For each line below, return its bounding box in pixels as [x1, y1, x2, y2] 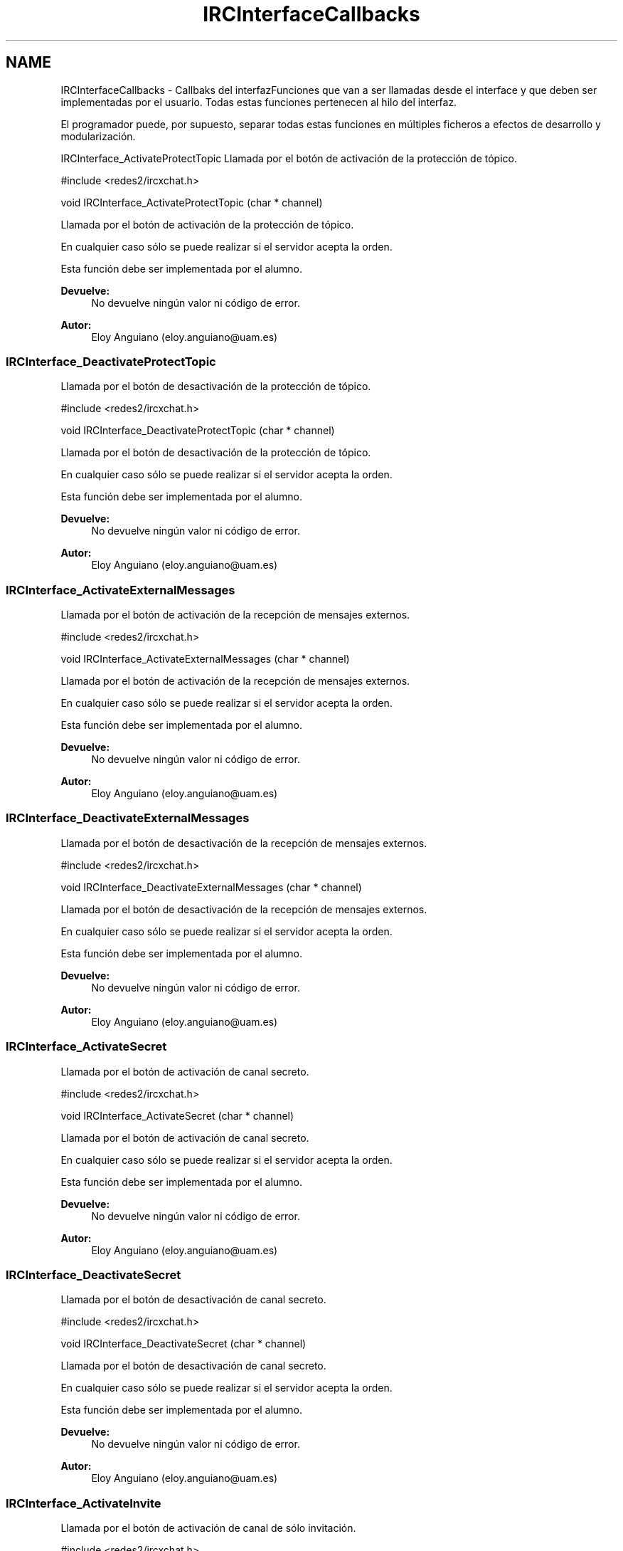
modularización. [60, 130, 136, 142]
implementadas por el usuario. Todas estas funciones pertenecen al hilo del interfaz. [60, 95, 457, 108]
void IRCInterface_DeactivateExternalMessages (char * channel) [60, 880, 362, 893]
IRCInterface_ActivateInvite [6, 1495, 161, 1510]
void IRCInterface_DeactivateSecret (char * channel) [60, 1337, 307, 1350]
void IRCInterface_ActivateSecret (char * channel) [60, 1109, 294, 1122]
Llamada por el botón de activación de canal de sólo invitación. [60, 1522, 356, 1535]
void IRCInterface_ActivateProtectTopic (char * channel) [60, 196, 323, 209]
